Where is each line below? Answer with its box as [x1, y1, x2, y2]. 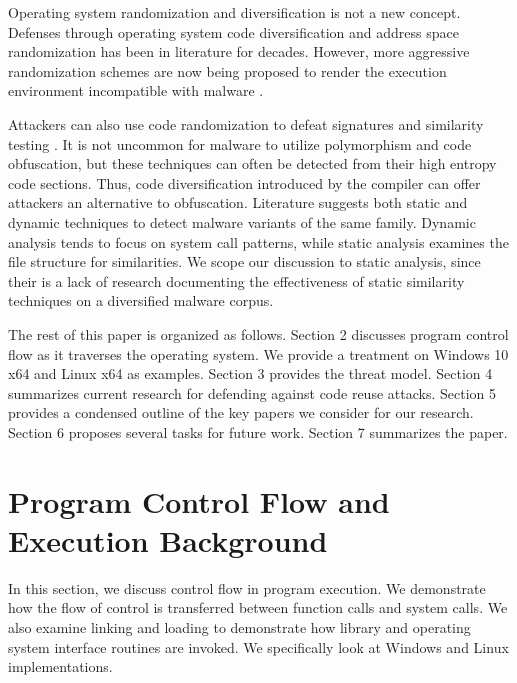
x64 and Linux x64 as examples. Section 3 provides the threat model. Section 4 [8, 363, 493, 384]
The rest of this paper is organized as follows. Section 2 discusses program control [8, 323, 509, 344]
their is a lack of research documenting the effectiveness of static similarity [8, 270, 465, 291]
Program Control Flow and [8, 480, 390, 521]
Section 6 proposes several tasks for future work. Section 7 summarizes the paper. [8, 421, 508, 442]
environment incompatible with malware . [8, 80, 264, 101]
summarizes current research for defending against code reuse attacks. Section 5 [8, 382, 496, 403]
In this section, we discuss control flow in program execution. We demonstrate [8, 577, 486, 598]
